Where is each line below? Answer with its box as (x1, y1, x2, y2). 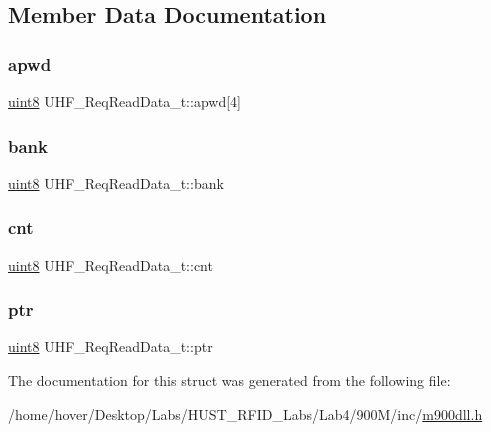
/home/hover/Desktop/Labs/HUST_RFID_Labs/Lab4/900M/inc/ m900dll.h (8, 403, 483, 424)
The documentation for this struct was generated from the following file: (8, 370, 451, 391)
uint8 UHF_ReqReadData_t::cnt (8, 254, 213, 275)
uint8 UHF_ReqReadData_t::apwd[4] (8, 91, 241, 111)
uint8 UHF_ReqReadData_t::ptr (8, 336, 213, 357)
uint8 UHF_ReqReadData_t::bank (8, 172, 224, 193)
